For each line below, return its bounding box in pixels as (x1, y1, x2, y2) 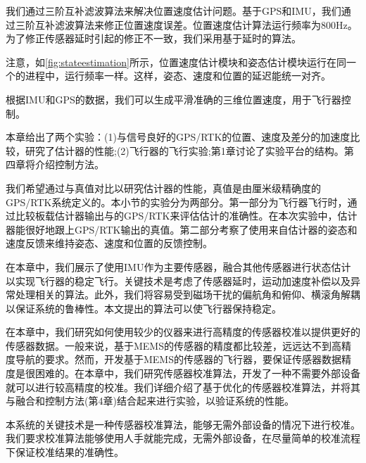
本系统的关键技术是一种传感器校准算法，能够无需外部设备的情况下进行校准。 (6, 417, 360, 431)
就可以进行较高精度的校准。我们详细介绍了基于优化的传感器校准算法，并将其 (6, 379, 360, 394)
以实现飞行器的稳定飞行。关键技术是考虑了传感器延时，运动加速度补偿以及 (6, 273, 351, 288)
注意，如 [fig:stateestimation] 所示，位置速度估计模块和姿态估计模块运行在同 (6, 54, 346, 69)
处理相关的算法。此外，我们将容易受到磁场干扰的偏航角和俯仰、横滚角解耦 (15, 287, 360, 302)
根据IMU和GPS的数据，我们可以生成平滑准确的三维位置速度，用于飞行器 (6, 91, 341, 106)
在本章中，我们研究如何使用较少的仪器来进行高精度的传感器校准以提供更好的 (6, 324, 360, 339)
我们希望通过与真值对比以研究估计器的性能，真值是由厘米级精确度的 (6, 180, 321, 195)
